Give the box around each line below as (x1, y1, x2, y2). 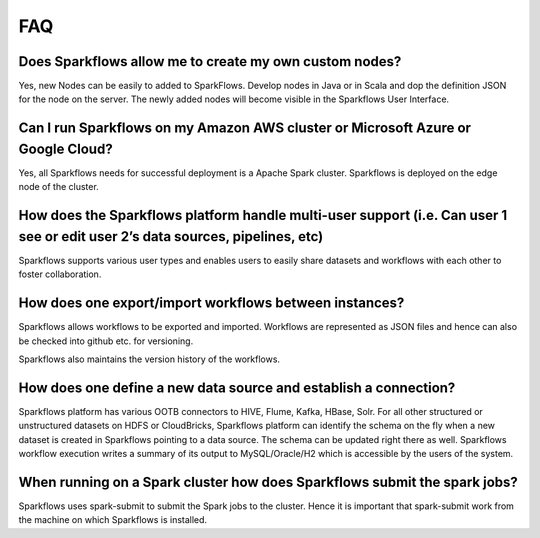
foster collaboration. (18, 268, 102, 280)
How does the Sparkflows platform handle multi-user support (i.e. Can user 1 (18, 207, 508, 224)
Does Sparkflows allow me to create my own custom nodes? (18, 53, 402, 70)
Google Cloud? (18, 140, 114, 157)
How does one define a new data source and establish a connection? (18, 379, 456, 396)
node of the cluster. (18, 181, 99, 193)
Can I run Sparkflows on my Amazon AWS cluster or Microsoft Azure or (18, 120, 472, 137)
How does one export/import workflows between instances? (18, 295, 405, 312)
